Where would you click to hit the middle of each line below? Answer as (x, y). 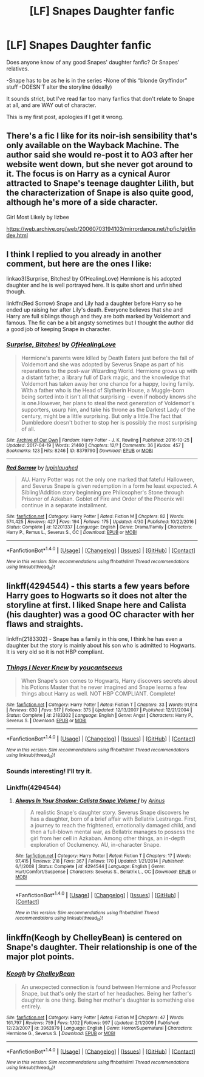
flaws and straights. (45, 624)
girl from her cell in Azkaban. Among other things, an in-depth (108, 838)
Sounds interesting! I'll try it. (49, 771)
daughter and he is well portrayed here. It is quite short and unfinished (94, 285)
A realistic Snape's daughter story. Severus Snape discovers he (110, 813)
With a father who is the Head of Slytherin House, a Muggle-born (103, 390)
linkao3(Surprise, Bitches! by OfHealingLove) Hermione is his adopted (94, 278)
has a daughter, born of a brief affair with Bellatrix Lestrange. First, (114, 819)
